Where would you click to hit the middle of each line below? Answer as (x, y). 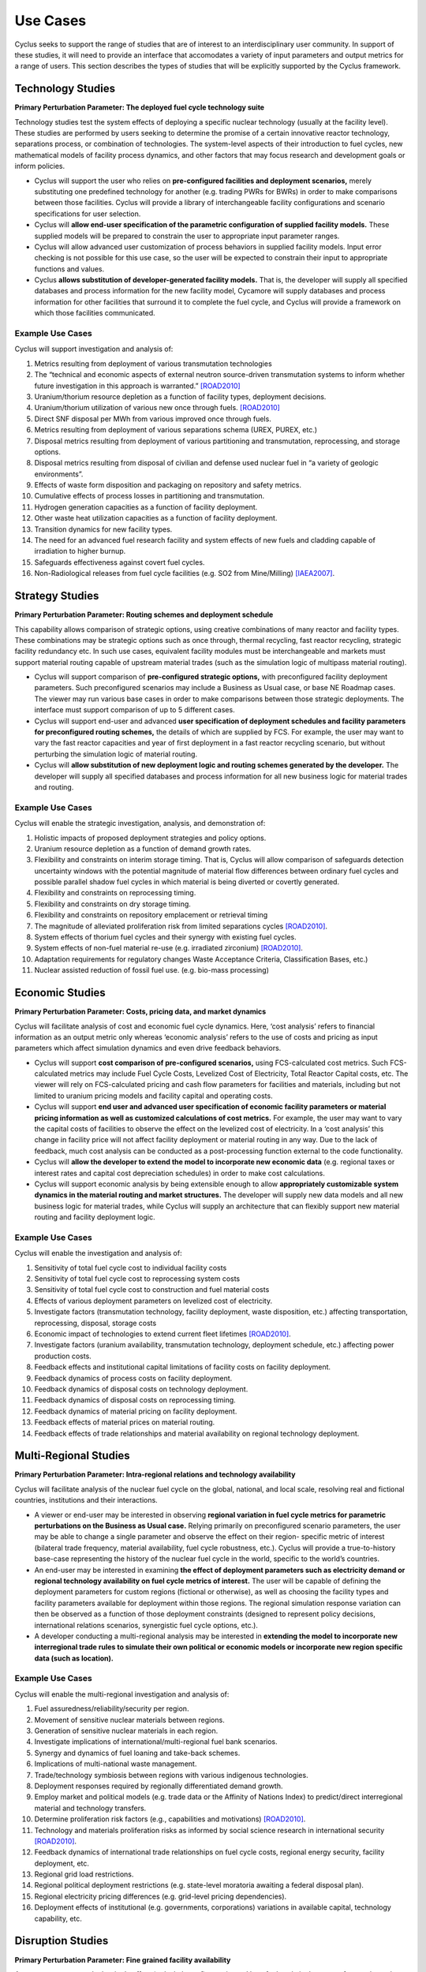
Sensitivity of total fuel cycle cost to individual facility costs (131, 1268)
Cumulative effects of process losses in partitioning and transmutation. (149, 496)
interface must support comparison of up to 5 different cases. (135, 710)
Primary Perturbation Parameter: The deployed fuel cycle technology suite (139, 107)
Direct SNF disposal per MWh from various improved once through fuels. (153, 419)
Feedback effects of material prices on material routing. (125, 1422)
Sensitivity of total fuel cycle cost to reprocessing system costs (137, 1279)
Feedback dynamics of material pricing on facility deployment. (136, 1411)
